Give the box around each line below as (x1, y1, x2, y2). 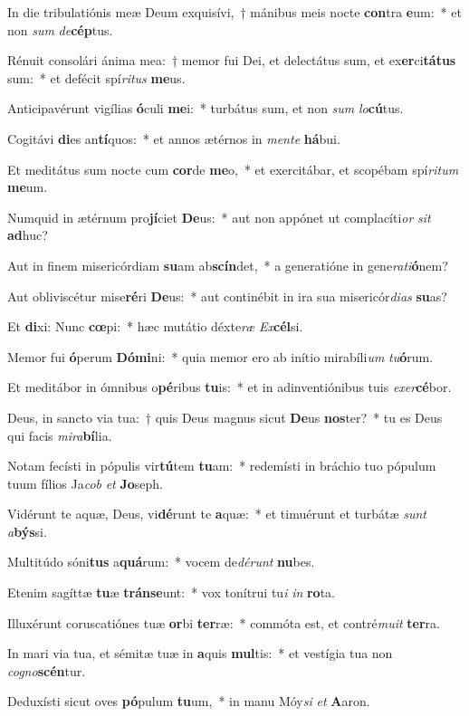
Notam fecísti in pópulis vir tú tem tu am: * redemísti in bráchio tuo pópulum (7, 456, 436, 475)
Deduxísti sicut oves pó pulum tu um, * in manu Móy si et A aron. (7, 692, 370, 711)
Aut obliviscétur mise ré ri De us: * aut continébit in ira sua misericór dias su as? (7, 286, 447, 305)
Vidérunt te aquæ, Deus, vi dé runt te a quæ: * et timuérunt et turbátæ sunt (7, 504, 427, 523)
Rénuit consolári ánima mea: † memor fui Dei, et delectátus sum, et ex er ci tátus (7, 51, 456, 70)
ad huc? (7, 225, 48, 244)
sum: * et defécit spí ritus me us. (7, 68, 186, 87)
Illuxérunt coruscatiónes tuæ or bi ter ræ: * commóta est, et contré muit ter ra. (7, 613, 440, 632)
